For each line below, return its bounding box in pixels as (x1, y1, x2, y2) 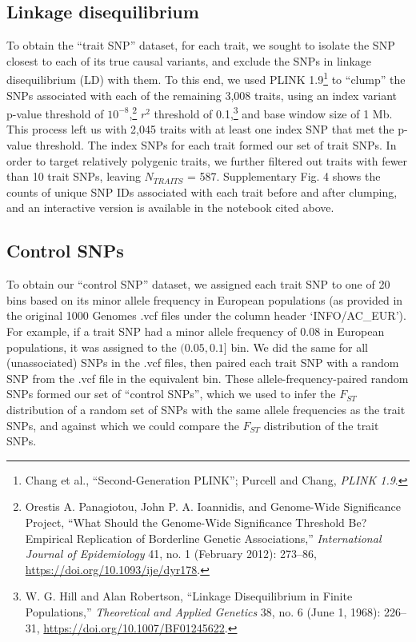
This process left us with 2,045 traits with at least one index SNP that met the (6, 121, 394, 138)
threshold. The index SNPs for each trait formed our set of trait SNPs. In (35, 137, 397, 154)
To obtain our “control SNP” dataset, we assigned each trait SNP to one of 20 (6, 276, 390, 293)
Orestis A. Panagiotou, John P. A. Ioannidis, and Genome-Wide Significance (25, 498, 402, 515)
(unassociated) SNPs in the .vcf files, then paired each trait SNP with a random (6, 354, 399, 371)
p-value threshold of (6, 105, 104, 122)
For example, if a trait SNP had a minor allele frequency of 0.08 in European (6, 323, 385, 340)
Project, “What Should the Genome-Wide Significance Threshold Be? (25, 513, 367, 530)
